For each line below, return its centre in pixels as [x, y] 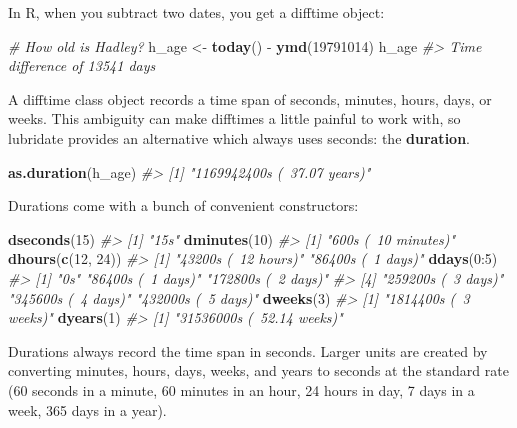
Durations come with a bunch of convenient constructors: [183, 205]
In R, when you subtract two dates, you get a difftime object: [196, 12]
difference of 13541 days [82, 65]
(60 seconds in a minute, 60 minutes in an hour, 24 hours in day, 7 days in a [241, 389]
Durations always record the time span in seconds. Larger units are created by [248, 350]
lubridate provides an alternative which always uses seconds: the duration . [239, 137]
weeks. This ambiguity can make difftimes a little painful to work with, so [234, 118]
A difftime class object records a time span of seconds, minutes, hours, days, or [250, 98]
